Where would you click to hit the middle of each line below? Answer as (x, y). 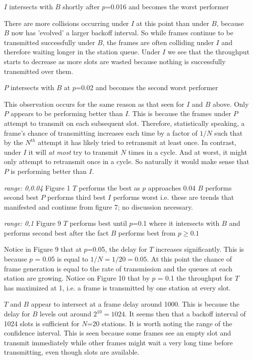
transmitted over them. (39, 71)
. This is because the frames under (180, 113)
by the (13, 142)
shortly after (81, 6)
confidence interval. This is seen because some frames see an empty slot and (118, 333)
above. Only (231, 104)
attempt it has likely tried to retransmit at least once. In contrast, (137, 142)
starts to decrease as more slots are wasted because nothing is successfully (115, 61)
